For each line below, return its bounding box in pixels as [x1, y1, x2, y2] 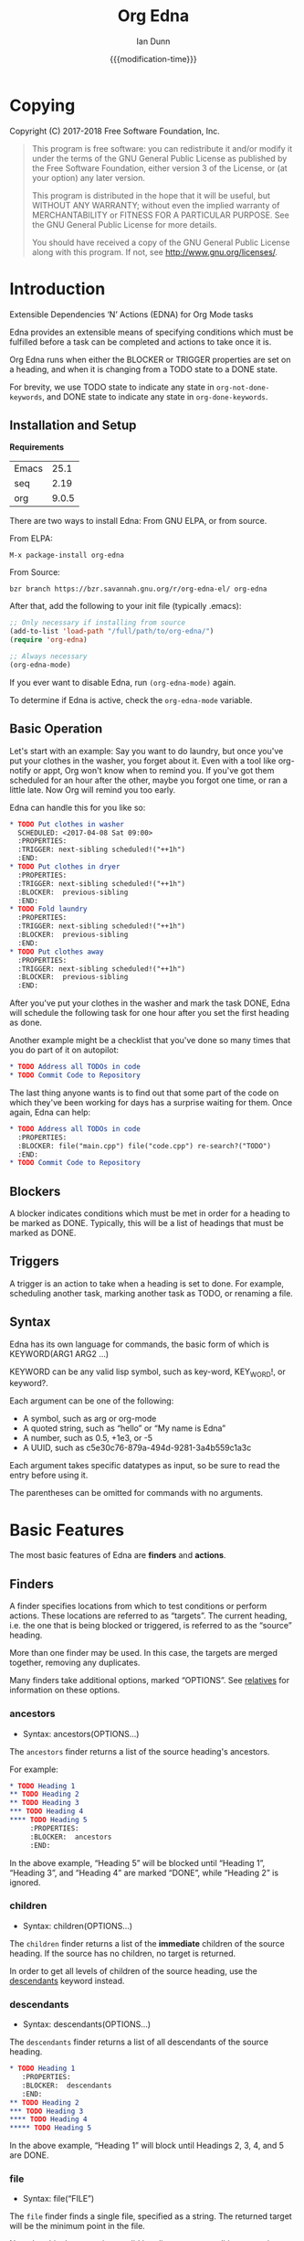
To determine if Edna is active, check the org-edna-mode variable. [9, 694, 253, 705]
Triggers [9, 1254, 59, 1269]
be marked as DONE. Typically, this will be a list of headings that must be [9, 1218, 285, 1229]
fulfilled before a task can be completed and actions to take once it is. [9, 336, 272, 347]
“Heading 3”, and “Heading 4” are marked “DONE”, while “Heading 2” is [9, 1867, 279, 1878]
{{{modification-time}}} [109, 53, 198, 64]
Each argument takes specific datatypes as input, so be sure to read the [9, 1460, 280, 1471]
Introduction [9, 278, 106, 299]
